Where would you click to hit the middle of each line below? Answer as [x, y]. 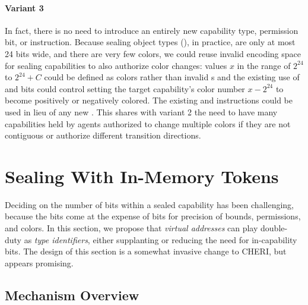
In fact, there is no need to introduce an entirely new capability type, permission [152, 30]
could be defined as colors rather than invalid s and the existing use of [172, 77]
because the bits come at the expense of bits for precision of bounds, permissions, [153, 216]
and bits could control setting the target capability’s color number [125, 88]
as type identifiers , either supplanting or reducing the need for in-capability [161, 239]
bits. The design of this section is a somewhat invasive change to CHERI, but [146, 251]
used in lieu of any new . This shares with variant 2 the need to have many [141, 111]
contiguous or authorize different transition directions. [103, 135]
